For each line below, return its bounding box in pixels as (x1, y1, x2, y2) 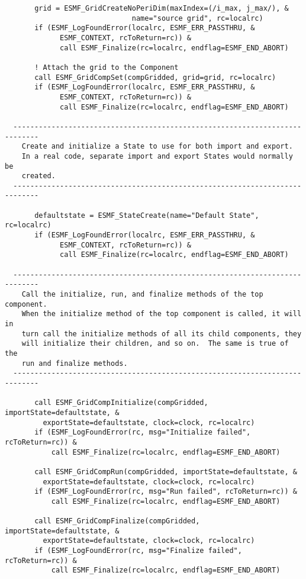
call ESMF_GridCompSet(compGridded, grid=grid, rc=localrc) (34, 73, 276, 82)
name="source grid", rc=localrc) (131, 14, 263, 22)
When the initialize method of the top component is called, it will (21, 310, 302, 319)
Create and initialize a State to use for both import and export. (21, 142, 293, 151)
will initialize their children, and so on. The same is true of (21, 339, 289, 348)
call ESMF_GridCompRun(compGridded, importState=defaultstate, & (34, 467, 297, 476)
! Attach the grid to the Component (34, 63, 179, 72)
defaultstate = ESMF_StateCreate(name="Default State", (34, 211, 259, 220)
